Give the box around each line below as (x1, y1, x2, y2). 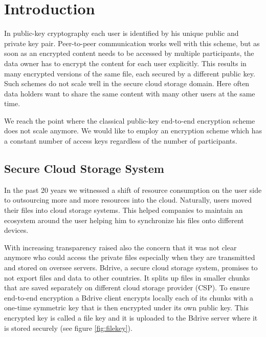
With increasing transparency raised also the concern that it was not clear (4, 242, 237, 252)
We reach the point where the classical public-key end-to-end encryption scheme (4, 115, 255, 126)
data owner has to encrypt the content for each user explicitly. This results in (4, 57, 247, 68)
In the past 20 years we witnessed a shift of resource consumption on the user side (4, 184, 262, 195)
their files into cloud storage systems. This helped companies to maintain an (4, 205, 243, 215)
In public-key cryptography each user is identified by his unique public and (4, 28, 239, 38)
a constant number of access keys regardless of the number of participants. (4, 135, 237, 146)
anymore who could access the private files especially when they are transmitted (4, 252, 255, 263)
